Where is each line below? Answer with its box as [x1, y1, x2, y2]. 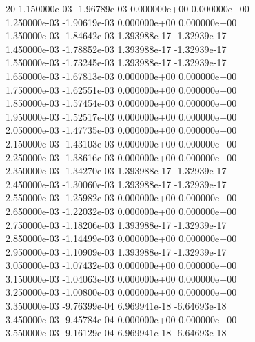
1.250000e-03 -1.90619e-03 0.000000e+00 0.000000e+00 [6, 14, 237, 29]
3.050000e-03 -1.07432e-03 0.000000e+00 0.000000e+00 [6, 258, 237, 272]
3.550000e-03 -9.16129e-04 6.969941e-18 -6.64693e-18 [6, 325, 227, 340]
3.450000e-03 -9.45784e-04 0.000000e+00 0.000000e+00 [6, 312, 237, 326]
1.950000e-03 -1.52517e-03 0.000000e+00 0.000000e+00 [6, 109, 237, 123]
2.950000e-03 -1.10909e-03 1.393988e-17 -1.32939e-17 [6, 244, 227, 259]
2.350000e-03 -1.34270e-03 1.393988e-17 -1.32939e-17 [6, 163, 227, 178]
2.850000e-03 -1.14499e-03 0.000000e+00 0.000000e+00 [6, 231, 237, 245]
